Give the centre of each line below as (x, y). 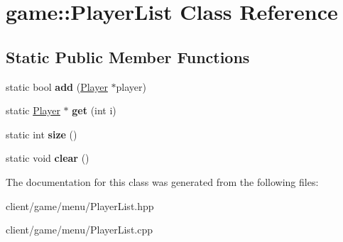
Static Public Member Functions (128, 56)
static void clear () (48, 158)
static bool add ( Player (57, 86)
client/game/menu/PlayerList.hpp (80, 205)
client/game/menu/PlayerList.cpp (80, 230)
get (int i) (94, 110)
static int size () (42, 134)
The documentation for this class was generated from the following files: (162, 181)
